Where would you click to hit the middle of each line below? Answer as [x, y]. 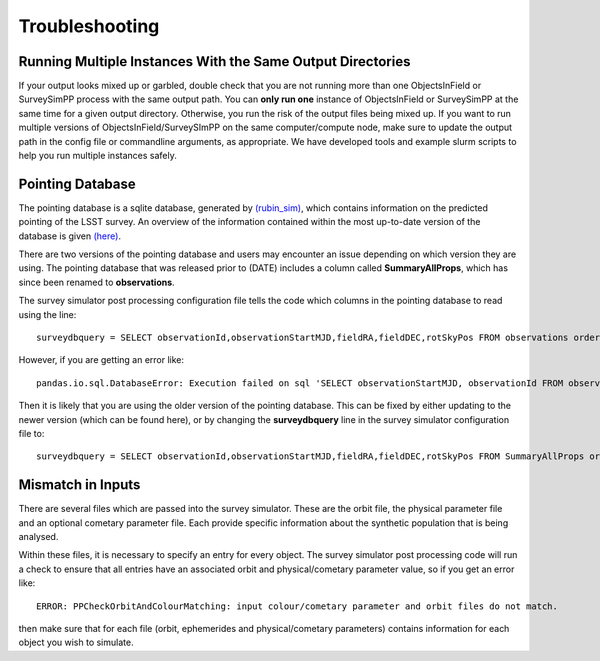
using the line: [47, 314]
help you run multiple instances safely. [97, 156]
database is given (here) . [70, 236]
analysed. [38, 537]
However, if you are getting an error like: [101, 360]
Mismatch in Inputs [79, 485]
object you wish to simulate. [76, 642]
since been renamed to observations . [96, 282]
